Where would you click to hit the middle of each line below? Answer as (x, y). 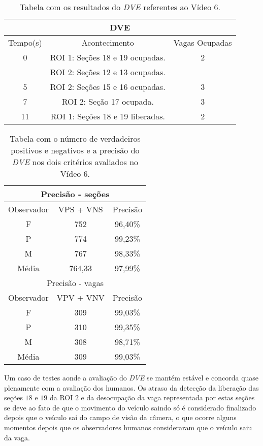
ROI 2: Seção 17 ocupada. (108, 101)
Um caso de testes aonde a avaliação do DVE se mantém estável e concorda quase (131, 377)
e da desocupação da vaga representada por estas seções (168, 397)
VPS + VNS (80, 209)
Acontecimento (108, 42)
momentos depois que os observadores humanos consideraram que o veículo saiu (128, 427)
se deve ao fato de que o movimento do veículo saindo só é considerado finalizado (130, 407)
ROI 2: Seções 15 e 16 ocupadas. (108, 87)
